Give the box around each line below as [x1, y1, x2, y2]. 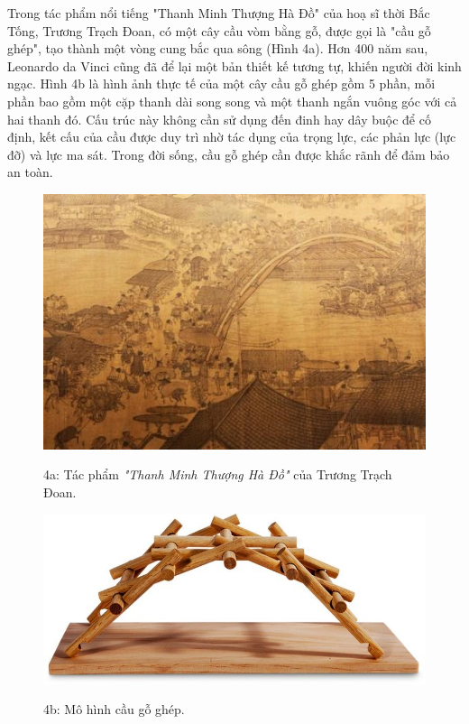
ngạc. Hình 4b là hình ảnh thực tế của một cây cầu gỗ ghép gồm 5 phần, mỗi [7, 74, 436, 93]
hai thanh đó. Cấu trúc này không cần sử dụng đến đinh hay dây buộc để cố [7, 109, 431, 128]
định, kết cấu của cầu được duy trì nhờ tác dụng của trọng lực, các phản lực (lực [7, 127, 456, 146]
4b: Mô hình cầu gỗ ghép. [43, 700, 185, 719]
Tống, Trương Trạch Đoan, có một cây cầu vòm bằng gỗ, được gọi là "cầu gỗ [7, 21, 431, 40]
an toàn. [7, 162, 53, 181]
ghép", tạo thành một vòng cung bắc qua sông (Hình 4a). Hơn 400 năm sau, [7, 39, 428, 58]
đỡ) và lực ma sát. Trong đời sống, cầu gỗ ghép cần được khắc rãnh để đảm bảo [7, 144, 450, 163]
